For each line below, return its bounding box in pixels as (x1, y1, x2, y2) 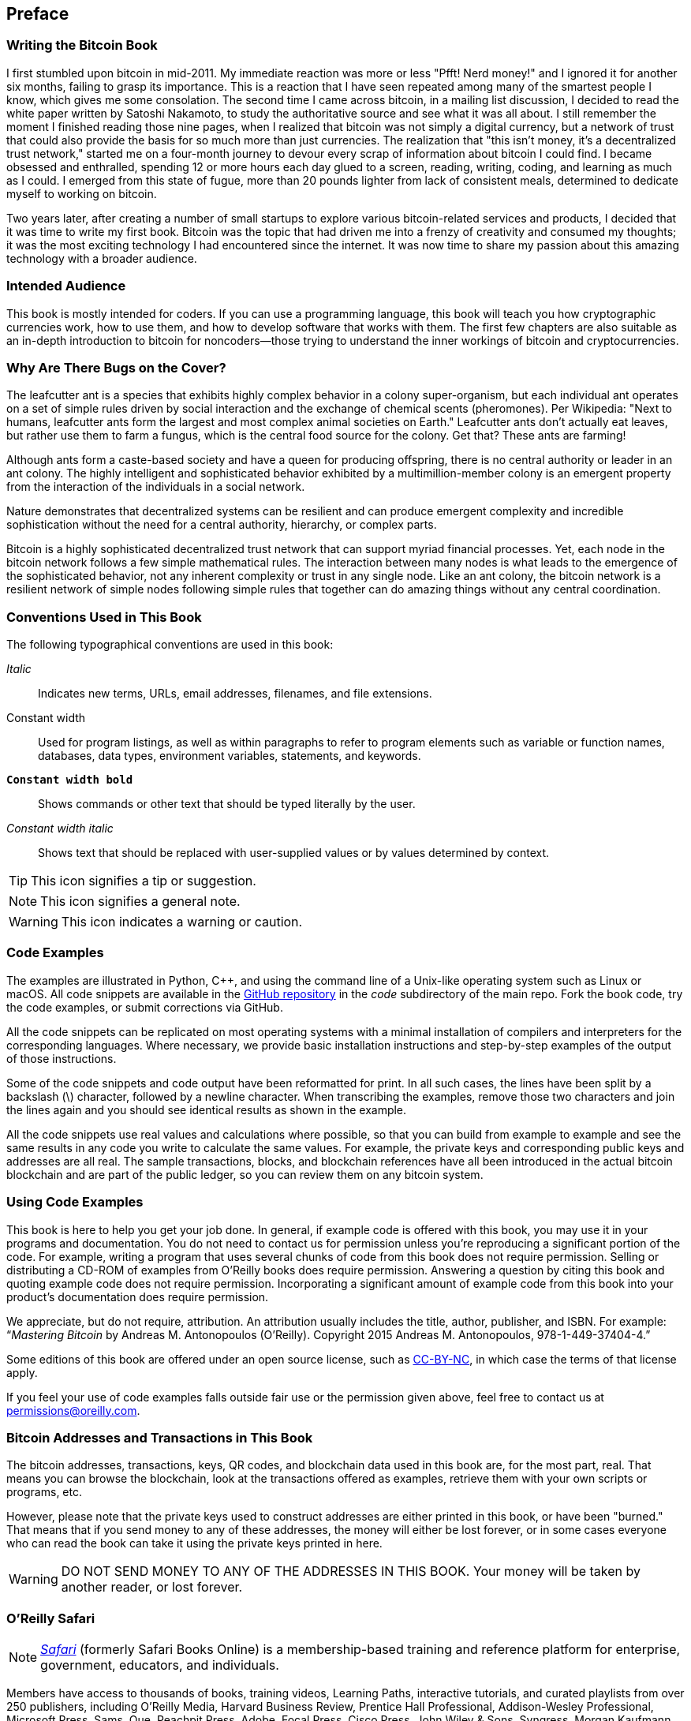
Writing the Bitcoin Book (6, 37, 158, 54)
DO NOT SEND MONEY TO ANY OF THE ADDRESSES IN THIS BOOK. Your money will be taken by (61, 1563, 641, 1580)
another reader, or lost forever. (61, 1579, 243, 1596)
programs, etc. (6, 1485, 82, 1499)
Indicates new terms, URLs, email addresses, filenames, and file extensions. (38, 687, 432, 701)
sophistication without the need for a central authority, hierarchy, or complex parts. (6, 518, 437, 532)
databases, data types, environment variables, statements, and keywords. (38, 749, 421, 763)
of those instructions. (6, 1051, 117, 1065)
